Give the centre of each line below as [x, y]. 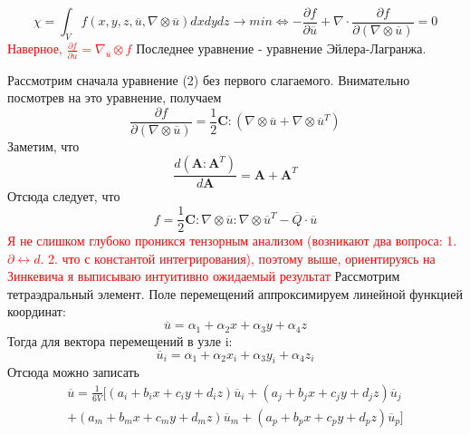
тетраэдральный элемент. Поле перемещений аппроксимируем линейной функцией [235, 293]
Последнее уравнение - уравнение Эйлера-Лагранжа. [281, 48]
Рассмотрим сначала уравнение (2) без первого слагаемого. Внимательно [209, 79]
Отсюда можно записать [73, 372]
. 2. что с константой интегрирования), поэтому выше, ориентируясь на [238, 258]
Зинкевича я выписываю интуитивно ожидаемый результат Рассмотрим [204, 276]
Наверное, [35, 48]
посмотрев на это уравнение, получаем [115, 97]
